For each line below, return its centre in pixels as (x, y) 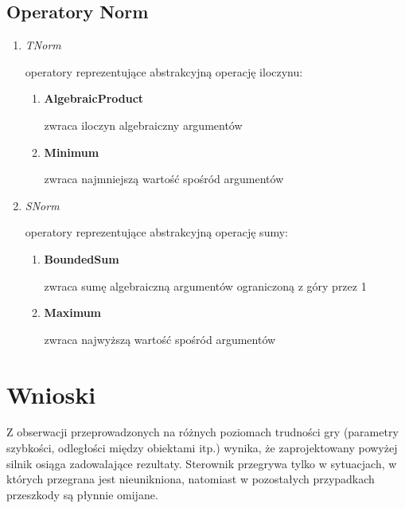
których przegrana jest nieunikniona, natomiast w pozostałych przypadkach (191, 479)
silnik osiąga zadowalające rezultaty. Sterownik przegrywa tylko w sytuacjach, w (202, 463)
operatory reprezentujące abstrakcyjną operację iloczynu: (164, 71)
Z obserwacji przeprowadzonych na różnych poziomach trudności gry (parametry (202, 432)
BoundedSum (82, 258)
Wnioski (51, 394)
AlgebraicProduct (94, 98)
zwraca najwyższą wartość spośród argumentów (160, 339)
